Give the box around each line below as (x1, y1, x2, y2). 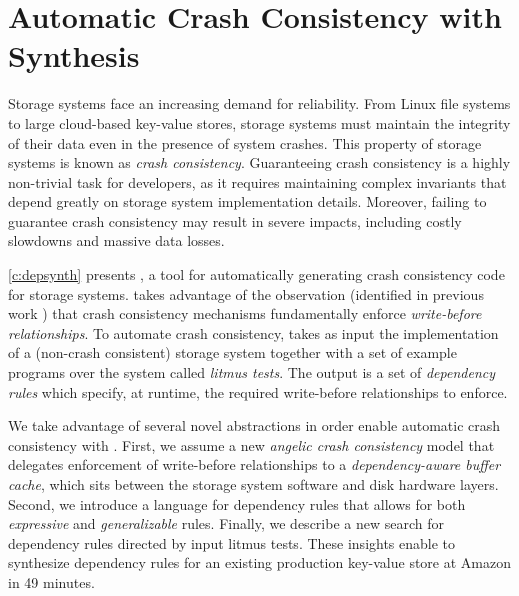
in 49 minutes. (8, 571, 95, 592)
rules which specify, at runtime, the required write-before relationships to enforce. (8, 381, 508, 402)
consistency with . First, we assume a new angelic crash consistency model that (8, 434, 495, 455)
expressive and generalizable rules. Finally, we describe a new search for (8, 513, 444, 534)
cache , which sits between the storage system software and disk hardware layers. (8, 474, 499, 494)
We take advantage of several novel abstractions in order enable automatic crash (8, 415, 501, 436)
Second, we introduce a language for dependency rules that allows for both (8, 493, 466, 514)
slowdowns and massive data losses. (8, 230, 225, 251)
